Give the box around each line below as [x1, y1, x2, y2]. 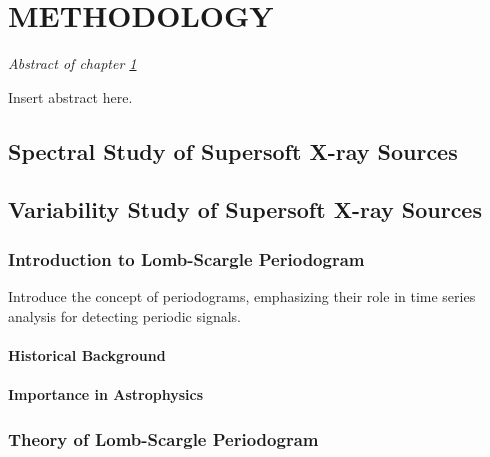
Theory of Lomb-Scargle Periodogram [8, 426, 319, 451]
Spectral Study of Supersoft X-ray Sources [8, 135, 458, 166]
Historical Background [8, 344, 166, 365]
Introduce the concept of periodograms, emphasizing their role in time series [8, 286, 476, 307]
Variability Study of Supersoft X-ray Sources [8, 194, 482, 225]
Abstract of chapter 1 [8, 53, 137, 74]
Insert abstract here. [8, 86, 133, 107]
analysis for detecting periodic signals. [8, 305, 241, 326]
